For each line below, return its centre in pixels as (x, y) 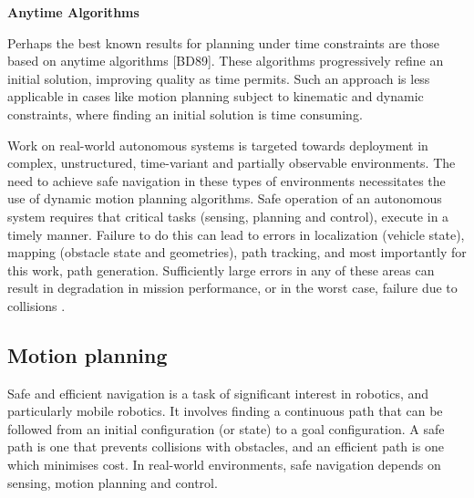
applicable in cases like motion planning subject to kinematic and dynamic (216, 96)
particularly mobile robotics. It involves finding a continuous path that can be (225, 411)
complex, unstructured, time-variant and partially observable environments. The (232, 163)
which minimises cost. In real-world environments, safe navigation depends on (224, 465)
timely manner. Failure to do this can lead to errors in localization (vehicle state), (236, 234)
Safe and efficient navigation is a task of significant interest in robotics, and (218, 393)
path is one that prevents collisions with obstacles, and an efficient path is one (226, 446)
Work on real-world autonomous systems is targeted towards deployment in (218, 145)
